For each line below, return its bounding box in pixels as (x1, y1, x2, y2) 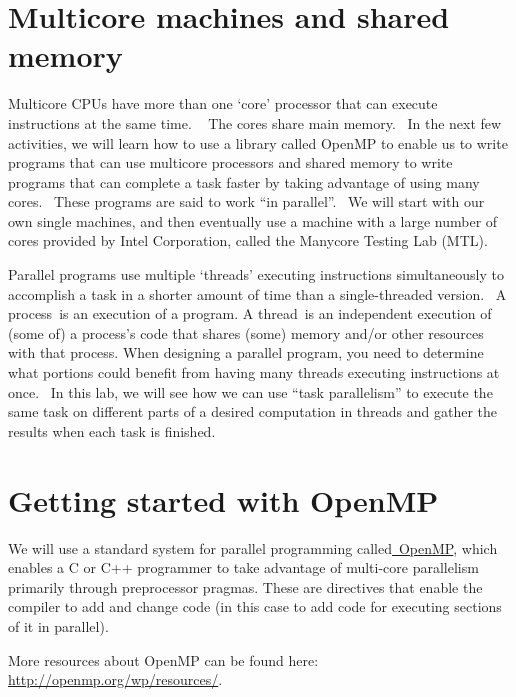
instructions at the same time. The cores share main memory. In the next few (8, 112, 502, 133)
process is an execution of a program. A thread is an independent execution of (8, 303, 492, 324)
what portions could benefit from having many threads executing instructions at (8, 362, 500, 383)
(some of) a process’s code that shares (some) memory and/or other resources (8, 322, 484, 343)
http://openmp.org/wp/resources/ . (8, 669, 223, 690)
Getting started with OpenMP (8, 479, 439, 520)
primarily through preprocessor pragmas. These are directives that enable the (8, 576, 483, 597)
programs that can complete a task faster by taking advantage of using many (8, 171, 480, 192)
